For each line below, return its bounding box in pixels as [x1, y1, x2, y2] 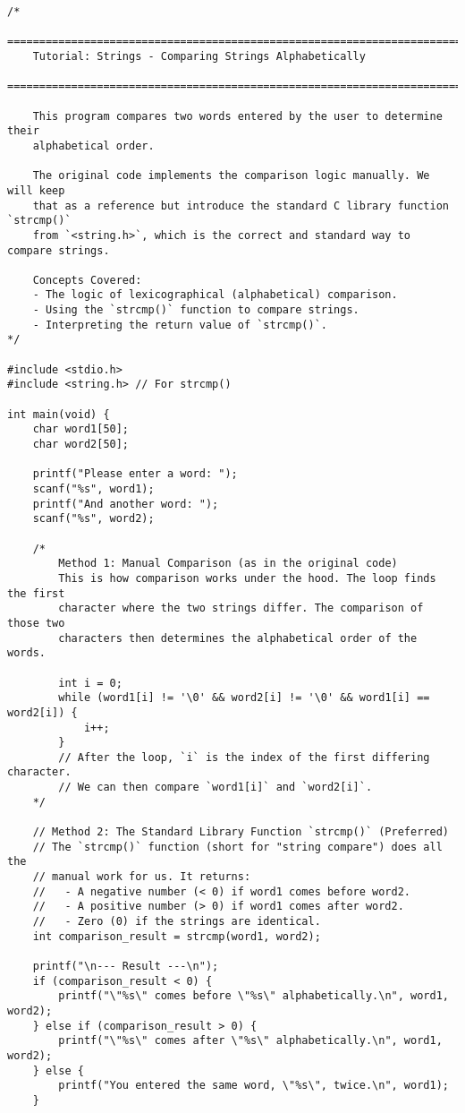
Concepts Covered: [32, 273, 142, 287]
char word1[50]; [32, 423, 130, 436]
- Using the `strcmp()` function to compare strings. [32, 304, 359, 317]
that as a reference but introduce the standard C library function [32, 199, 449, 212]
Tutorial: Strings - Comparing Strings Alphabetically [32, 49, 366, 63]
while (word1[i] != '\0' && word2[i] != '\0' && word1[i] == [58, 691, 430, 705]
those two [7, 616, 65, 629]
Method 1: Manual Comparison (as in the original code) [58, 557, 398, 570]
